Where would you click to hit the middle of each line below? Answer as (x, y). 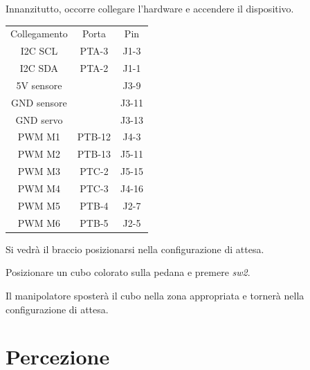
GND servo (39, 119)
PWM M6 (39, 222)
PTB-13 (94, 154)
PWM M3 (39, 171)
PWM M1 (39, 137)
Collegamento (39, 34)
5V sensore (39, 85)
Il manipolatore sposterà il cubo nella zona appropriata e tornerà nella (155, 295)
